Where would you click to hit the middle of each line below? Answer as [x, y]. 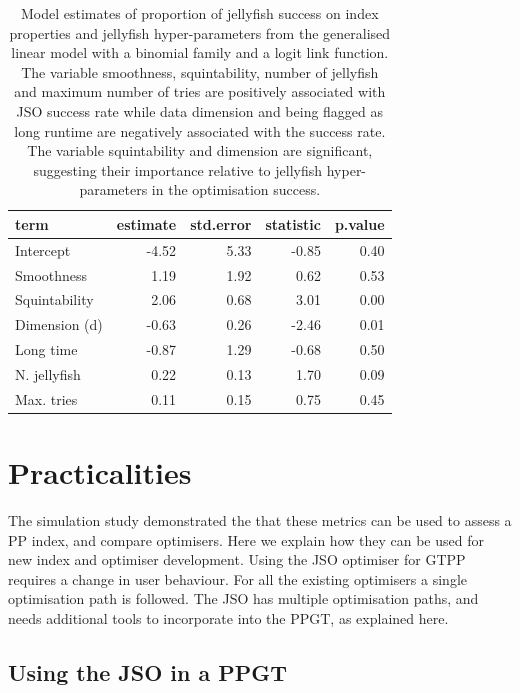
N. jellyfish [48, 374]
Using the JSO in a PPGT [148, 672]
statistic [293, 223]
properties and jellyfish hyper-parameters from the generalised [200, 32]
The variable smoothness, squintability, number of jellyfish [200, 71]
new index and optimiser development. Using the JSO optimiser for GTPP [237, 559]
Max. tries [46, 398]
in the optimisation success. [236, 189]
